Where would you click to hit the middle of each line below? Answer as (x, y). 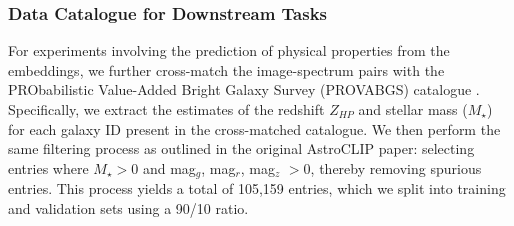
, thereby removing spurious (396, 167)
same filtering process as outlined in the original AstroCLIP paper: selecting (241, 148)
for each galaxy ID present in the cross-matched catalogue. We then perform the (254, 128)
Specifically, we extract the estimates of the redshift (166, 109)
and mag (169, 167)
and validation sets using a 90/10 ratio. (128, 207)
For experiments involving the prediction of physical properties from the (229, 50)
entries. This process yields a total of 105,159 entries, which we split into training (257, 188)
